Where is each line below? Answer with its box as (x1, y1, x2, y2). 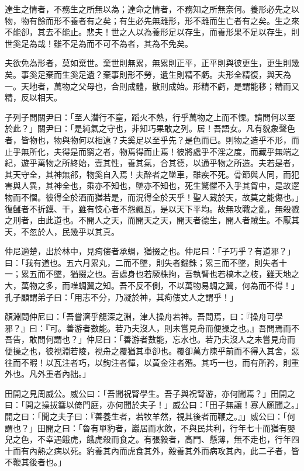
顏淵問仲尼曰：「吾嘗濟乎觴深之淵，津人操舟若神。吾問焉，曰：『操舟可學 (5, 310, 283, 323)
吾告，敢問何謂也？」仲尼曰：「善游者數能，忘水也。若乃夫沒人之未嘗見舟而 (5, 333, 295, 345)
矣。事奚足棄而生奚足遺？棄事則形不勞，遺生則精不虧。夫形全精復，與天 (5, 68, 283, 80)
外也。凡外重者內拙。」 (5, 368, 91, 380)
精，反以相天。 (5, 91, 62, 103)
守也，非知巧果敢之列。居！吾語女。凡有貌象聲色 (106, 122, 295, 134)
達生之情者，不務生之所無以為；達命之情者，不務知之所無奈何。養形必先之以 (5, 3, 299, 15)
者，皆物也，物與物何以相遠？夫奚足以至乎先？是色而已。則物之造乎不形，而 (5, 133, 299, 146)
